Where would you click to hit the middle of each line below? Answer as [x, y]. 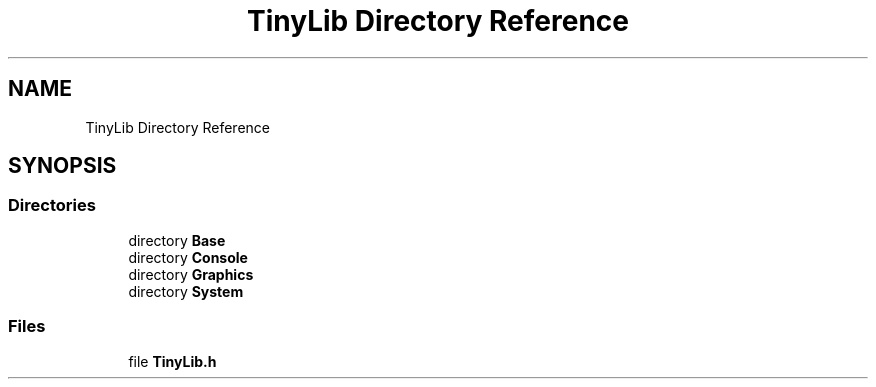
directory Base [177, 240]
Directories [52, 205]
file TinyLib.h [172, 361]
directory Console [188, 257]
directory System [186, 291]
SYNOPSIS [62, 166]
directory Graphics [191, 274]
